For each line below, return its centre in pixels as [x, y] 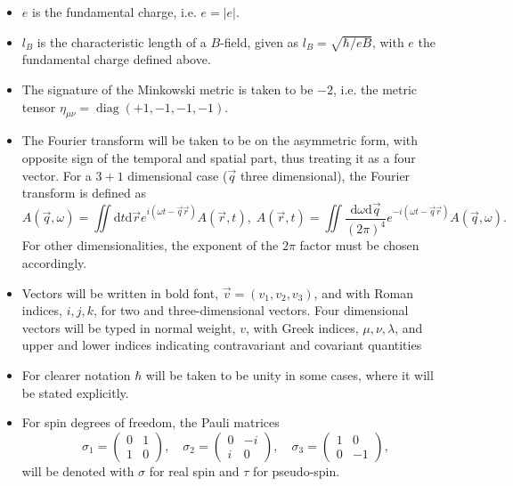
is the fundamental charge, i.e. [114, 12]
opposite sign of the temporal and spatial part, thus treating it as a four [219, 157]
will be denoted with [78, 470]
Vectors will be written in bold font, [120, 292]
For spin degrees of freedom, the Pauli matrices [151, 422]
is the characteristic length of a [122, 41]
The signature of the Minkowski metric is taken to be [167, 89]
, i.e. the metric [375, 89]
